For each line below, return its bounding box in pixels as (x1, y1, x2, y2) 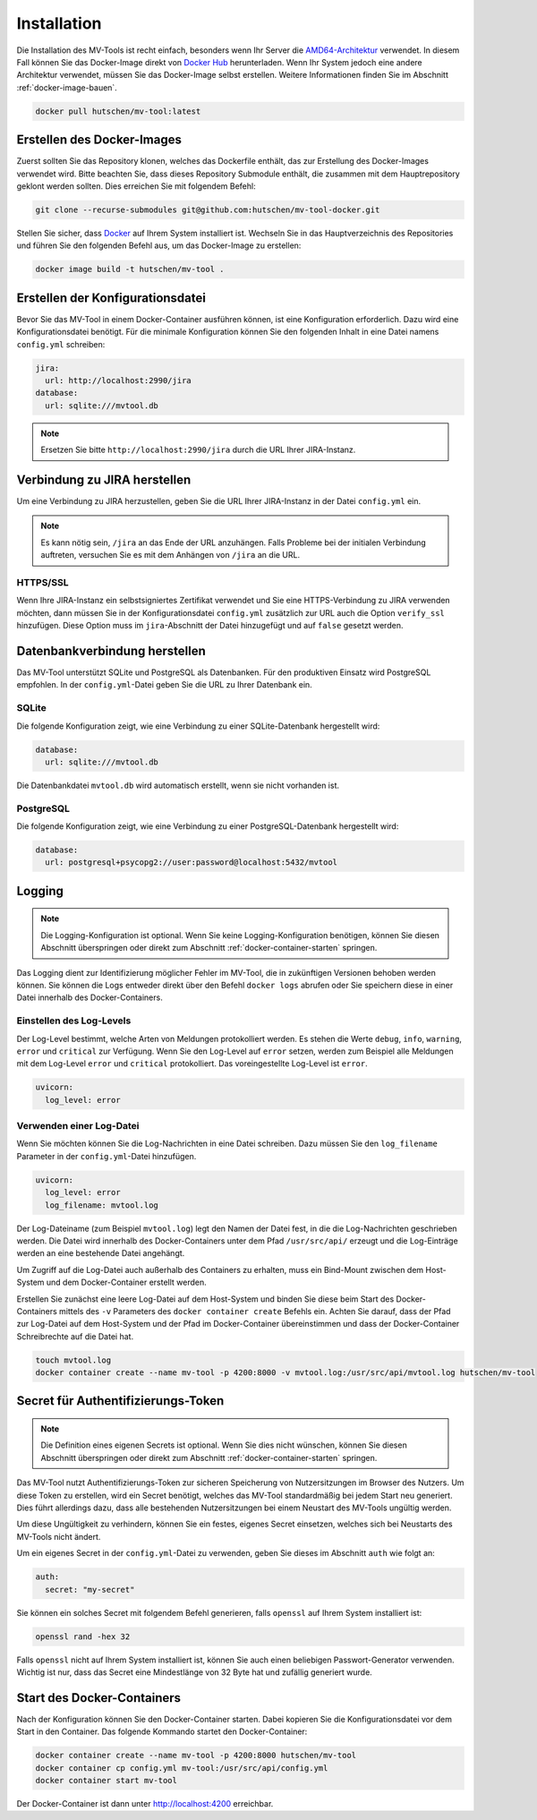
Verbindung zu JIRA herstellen (16, 472, 192, 487)
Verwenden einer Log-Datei (16, 1120, 140, 1132)
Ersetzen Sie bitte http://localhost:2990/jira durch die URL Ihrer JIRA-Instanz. (40, 444, 356, 456)
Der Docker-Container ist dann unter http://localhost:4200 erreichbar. (16, 1798, 274, 1808)
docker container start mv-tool (35, 1775, 178, 1785)
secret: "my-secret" (45, 1585, 135, 1594)
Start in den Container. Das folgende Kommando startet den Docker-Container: (16, 1726, 308, 1737)
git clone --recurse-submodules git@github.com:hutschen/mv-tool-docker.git (35, 204, 380, 215)
